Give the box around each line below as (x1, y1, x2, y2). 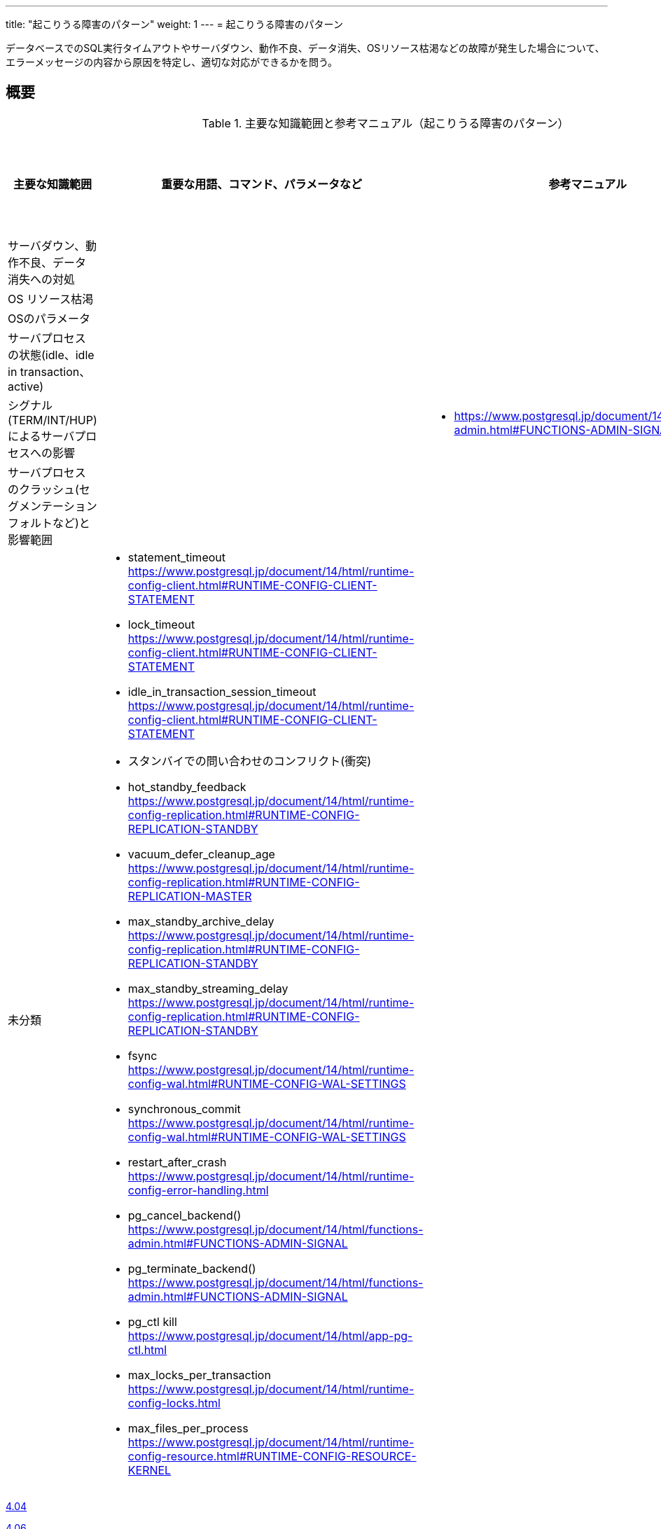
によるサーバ (8, 428, 75, 443)
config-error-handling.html (127, 1182, 269, 1197)
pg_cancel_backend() (127, 1208, 242, 1222)
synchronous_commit (127, 1101, 241, 1116)
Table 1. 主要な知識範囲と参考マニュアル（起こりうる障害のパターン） (202, 116, 569, 130)
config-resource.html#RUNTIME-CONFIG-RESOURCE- (127, 1448, 417, 1463)
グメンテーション (8, 498, 97, 513)
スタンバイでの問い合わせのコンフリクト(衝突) (127, 753, 371, 768)
